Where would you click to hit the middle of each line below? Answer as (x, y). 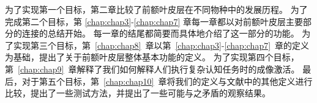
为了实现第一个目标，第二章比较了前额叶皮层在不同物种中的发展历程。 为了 (156, 9)
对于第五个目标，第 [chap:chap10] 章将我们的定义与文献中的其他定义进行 (167, 81)
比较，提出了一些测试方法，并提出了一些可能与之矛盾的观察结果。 (138, 93)
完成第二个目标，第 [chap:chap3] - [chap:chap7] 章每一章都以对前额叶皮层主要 (154, 21)
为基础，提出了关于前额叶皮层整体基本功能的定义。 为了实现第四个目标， (152, 57)
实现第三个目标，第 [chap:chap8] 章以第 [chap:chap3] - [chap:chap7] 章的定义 (161, 45)
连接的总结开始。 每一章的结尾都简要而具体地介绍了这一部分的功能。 (160, 33)
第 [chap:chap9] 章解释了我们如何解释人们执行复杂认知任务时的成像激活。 (152, 69)
